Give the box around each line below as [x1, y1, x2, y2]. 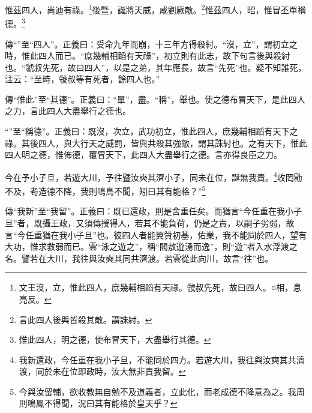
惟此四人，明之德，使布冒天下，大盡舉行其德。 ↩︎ [19, 333, 211, 346]
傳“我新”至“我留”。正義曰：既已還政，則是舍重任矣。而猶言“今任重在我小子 [5, 205, 302, 217]
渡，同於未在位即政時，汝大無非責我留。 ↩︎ [19, 365, 186, 378]
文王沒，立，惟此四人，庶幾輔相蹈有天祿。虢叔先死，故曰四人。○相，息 [19, 281, 302, 294]
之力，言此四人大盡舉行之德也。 [5, 104, 131, 117]
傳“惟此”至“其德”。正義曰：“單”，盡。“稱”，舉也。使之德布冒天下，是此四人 [5, 92, 305, 105]
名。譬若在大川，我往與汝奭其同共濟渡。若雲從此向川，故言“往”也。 [5, 252, 274, 264]
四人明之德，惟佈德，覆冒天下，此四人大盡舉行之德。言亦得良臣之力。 [5, 148, 282, 161]
